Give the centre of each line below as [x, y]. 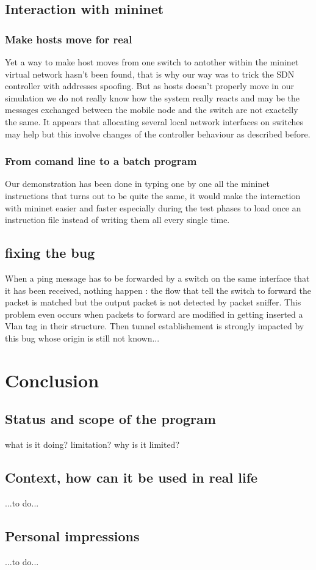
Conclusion [52, 380]
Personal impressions [72, 535]
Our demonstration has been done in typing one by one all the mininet [137, 184]
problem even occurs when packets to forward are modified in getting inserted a [154, 314]
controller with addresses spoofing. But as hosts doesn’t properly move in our [149, 86]
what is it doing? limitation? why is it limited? [92, 444]
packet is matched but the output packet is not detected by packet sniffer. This [153, 302]
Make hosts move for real [69, 39]
